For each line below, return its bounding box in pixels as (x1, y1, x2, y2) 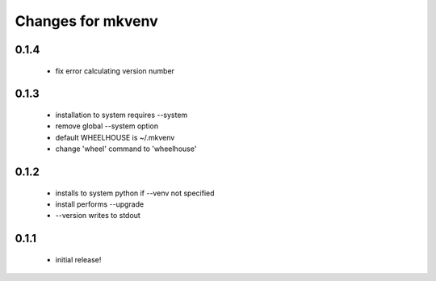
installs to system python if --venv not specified (55, 188, 215, 198)
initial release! (55, 254, 102, 264)
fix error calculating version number (55, 65, 175, 76)
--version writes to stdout (55, 211, 140, 220)
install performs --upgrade (55, 199, 145, 209)
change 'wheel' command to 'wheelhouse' (55, 144, 197, 153)
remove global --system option (55, 121, 159, 131)
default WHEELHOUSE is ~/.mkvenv (55, 132, 175, 142)
